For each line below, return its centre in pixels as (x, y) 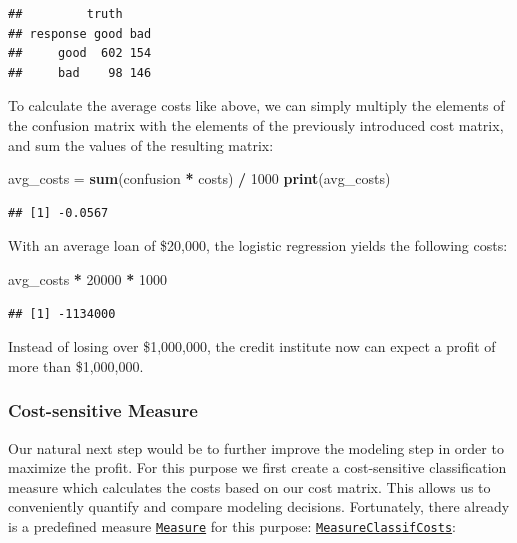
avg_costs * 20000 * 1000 (87, 278)
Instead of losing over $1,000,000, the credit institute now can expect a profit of (252, 346)
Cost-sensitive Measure (103, 410)
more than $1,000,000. (76, 365)
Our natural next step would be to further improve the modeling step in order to (256, 447)
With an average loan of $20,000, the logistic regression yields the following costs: (258, 245)
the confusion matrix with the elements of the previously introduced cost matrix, (256, 124)
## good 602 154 (80, 53)
